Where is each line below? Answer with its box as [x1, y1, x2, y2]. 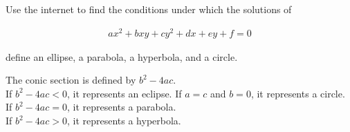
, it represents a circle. [250, 86, 345, 100]
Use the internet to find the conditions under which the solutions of [6, 2, 292, 16]
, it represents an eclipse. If [66, 86, 182, 100]
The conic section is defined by [6, 73, 136, 87]
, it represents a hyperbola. [66, 113, 181, 128]
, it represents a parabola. [66, 100, 176, 114]
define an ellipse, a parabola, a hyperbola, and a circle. [6, 49, 238, 64]
